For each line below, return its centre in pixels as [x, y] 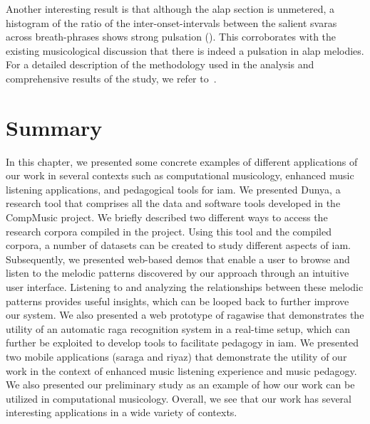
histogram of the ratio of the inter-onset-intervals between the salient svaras [171, 22]
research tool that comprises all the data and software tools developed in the [173, 203]
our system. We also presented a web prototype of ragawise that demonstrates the [185, 315]
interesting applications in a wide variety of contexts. [122, 412]
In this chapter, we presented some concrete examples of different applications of [182, 161]
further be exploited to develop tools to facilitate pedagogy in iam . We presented [182, 343]
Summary [54, 127]
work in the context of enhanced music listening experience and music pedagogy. [181, 370]
